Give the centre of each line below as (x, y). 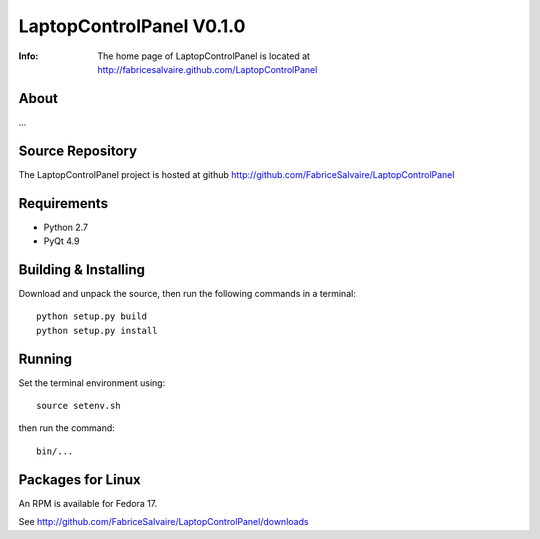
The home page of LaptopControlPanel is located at (203, 56)
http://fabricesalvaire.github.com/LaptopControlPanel (207, 69)
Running (45, 358)
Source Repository (78, 150)
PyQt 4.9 (61, 241)
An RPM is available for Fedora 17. (88, 503)
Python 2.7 (66, 227)
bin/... (55, 451)
